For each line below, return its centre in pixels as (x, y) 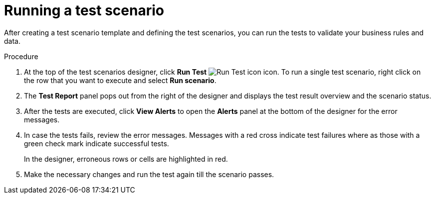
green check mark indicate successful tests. (97, 143)
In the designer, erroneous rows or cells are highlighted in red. (126, 159)
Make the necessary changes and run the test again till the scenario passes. (149, 174)
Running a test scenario (84, 10)
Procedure (21, 56)
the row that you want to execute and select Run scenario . (120, 80)
